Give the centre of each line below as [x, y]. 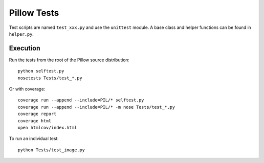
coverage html [34, 121]
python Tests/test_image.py [51, 150]
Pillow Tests [34, 13]
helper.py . [21, 34]
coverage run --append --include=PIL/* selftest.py [81, 100]
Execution [25, 48]
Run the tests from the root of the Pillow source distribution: [69, 60]
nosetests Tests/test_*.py [50, 78]
